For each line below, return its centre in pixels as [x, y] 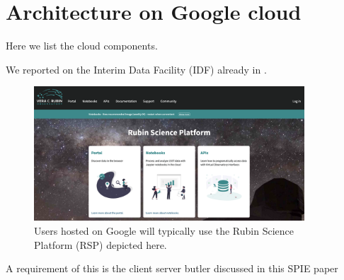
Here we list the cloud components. [82, 46]
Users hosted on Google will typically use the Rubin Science [164, 230]
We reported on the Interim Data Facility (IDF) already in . [136, 69]
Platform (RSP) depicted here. [101, 244]
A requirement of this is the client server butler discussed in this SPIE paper [172, 268]
